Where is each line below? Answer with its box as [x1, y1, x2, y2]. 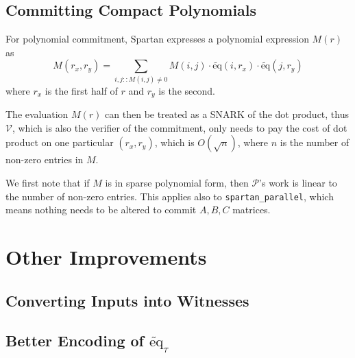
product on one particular [5, 135, 114, 150]
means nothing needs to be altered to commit [5, 202, 197, 217]
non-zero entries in [5, 152, 84, 167]
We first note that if [5, 175, 90, 189]
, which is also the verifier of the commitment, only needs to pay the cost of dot [12, 120, 347, 134]
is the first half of [45, 83, 118, 97]
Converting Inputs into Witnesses [5, 289, 249, 311]
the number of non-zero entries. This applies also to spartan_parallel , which [5, 189, 334, 203]
